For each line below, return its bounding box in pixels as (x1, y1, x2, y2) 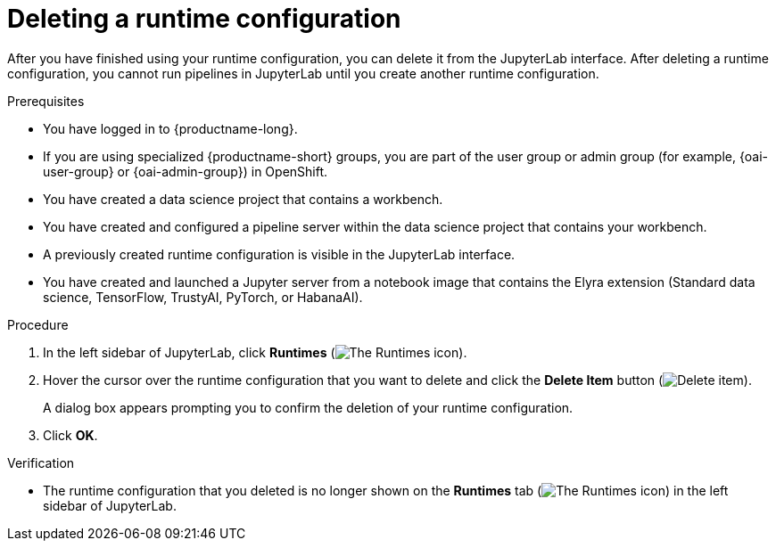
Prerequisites (7, 93, 85, 109)
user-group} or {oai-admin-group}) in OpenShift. (43, 163, 328, 179)
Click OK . (43, 427, 98, 443)
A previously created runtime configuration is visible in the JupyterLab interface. (43, 246, 516, 262)
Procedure (7, 316, 69, 332)
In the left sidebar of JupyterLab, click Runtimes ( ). (43, 344, 467, 360)
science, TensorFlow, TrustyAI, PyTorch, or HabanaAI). (43, 289, 363, 305)
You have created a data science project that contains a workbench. (43, 191, 443, 207)
